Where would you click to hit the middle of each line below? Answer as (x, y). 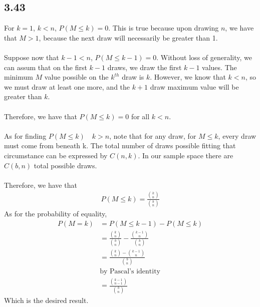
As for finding (25, 135)
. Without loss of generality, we (204, 57)
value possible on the (76, 77)
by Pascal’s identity (130, 271)
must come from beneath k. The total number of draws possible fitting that (120, 145)
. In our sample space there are (186, 155)
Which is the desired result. (46, 300)
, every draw (237, 135)
